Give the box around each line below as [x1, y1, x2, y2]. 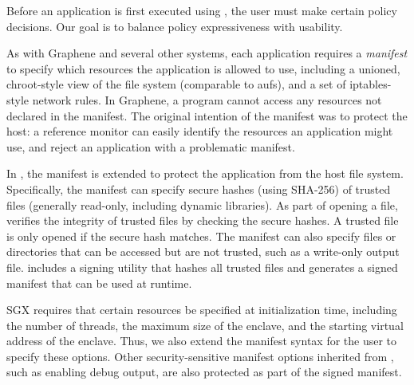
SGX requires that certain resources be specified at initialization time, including [6, 301, 397, 318]
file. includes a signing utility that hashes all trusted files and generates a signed [6, 258, 398, 275]
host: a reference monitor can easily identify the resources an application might [6, 123, 393, 139]
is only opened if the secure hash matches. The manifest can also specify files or [6, 227, 396, 244]
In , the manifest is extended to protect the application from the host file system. [6, 165, 404, 182]
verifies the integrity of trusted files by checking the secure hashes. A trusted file [6, 212, 399, 229]
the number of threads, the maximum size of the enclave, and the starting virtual [6, 316, 404, 333]
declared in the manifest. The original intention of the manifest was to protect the [6, 107, 408, 124]
